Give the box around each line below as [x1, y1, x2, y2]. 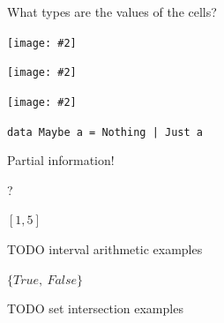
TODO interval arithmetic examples [7, 240, 203, 258]
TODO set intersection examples [7, 299, 183, 318]
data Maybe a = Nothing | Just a [7, 125, 203, 139]
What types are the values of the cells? [7, 3, 217, 20]
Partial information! [7, 151, 115, 169]
